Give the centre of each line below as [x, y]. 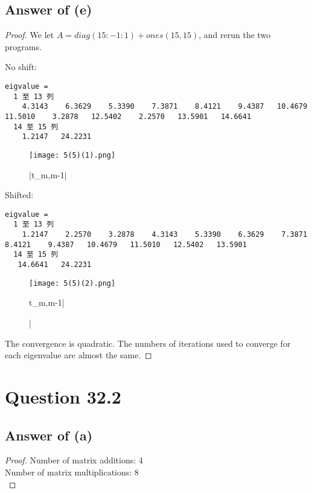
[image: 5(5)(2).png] [72, 283]
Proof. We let [30, 35]
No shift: [21, 67]
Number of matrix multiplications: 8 [72, 472]
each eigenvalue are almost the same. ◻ [78, 355]
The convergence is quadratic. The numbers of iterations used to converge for [148, 343]
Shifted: [19, 195]
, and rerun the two [235, 35]
